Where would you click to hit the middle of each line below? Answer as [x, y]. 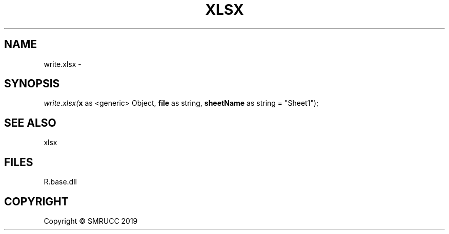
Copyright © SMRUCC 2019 [91, 221]
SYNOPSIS [32, 84]
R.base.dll [60, 182]
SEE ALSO [30, 123]
